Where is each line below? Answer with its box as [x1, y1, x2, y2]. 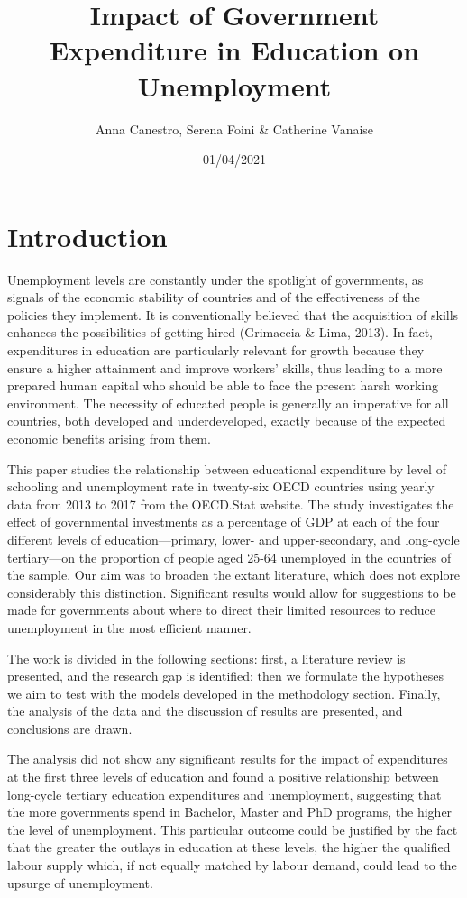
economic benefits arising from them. [7, 428, 211, 447]
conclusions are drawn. [7, 719, 133, 738]
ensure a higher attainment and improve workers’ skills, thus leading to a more [7, 358, 443, 377]
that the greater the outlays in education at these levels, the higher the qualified [7, 838, 451, 857]
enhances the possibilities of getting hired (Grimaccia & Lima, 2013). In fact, [7, 323, 434, 342]
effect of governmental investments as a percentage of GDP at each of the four [7, 512, 440, 531]
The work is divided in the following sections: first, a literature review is [7, 648, 406, 667]
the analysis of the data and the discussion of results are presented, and [7, 701, 403, 720]
